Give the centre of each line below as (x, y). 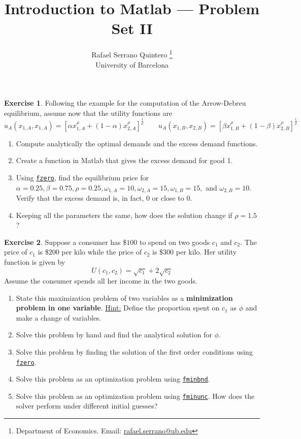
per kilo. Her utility (206, 252)
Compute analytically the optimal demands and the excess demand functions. (137, 143)
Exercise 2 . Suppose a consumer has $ (65, 242)
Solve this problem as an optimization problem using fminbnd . (113, 379)
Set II (132, 28)
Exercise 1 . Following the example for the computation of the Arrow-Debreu (125, 103)
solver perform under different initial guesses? (87, 406)
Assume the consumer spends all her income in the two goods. (101, 280)
